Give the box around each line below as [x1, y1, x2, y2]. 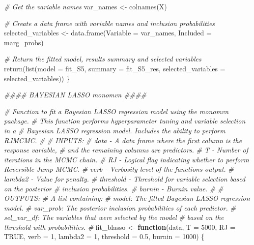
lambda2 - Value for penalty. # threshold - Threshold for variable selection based [4, 173, 246, 184]
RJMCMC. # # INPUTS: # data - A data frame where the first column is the [4, 135, 242, 145]
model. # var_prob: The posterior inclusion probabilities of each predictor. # [4, 202, 236, 213]
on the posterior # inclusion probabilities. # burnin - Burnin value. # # [4, 183, 224, 193]
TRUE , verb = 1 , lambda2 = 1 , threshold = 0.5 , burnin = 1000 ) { [4, 231, 205, 242]
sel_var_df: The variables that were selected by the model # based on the [4, 212, 224, 222]
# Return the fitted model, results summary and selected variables [4, 54, 201, 64]
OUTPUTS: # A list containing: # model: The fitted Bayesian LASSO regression [4, 193, 250, 203]
